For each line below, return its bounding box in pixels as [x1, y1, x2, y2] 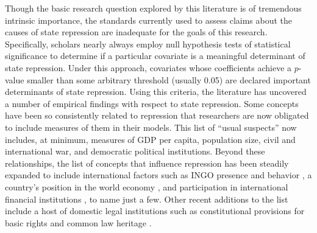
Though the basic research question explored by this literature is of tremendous [5, 2, 302, 14]
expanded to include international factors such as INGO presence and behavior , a [5, 169, 312, 181]
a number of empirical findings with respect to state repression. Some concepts [5, 97, 299, 110]
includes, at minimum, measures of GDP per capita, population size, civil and [5, 133, 296, 145]
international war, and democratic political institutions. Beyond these [5, 145, 265, 158]
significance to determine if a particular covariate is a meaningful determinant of [5, 49, 305, 62]
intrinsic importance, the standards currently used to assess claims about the [5, 13, 293, 26]
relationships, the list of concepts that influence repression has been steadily [5, 156, 289, 169]
